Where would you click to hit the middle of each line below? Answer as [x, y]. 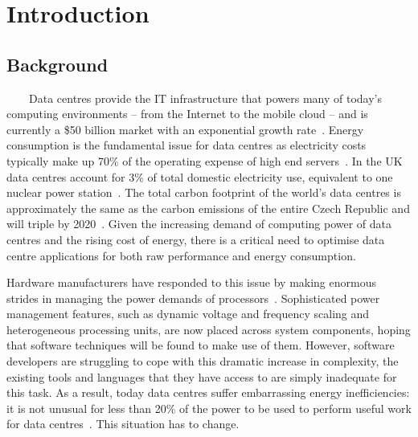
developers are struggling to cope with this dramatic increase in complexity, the [203, 361]
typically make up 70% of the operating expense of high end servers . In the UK [205, 160]
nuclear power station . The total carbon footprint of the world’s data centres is [204, 192]
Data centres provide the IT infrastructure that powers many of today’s [205, 98]
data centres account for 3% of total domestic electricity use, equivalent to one [200, 176]
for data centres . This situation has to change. [123, 424]
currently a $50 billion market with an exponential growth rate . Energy [185, 129]
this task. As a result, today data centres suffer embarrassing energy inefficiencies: [208, 392]
